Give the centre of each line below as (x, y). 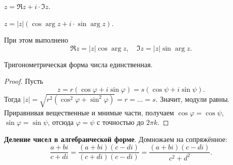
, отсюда (61, 122)
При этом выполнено (36, 40)
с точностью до (121, 122)
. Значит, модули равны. (193, 99)
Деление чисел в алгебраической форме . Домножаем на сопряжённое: (116, 139)
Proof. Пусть (24, 81)
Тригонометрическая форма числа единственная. (78, 64)
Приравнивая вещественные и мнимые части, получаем (89, 112)
